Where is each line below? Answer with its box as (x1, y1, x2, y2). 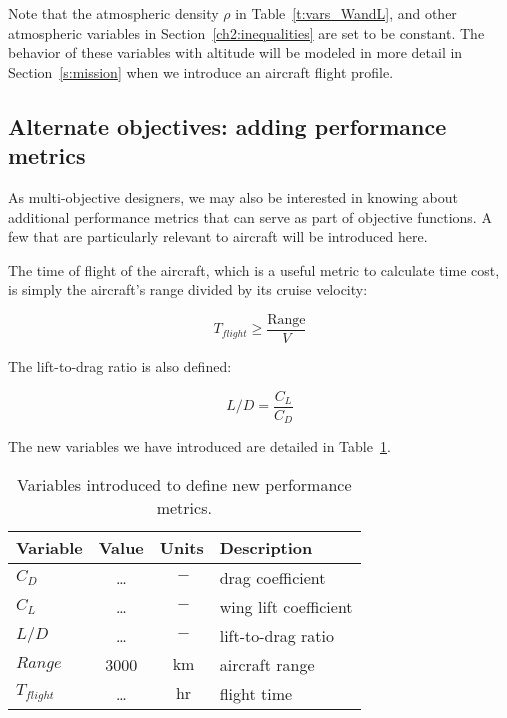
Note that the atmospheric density (8, 3, 219, 23)
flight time (219, 681, 293, 705)
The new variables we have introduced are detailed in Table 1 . (8, 436, 391, 457)
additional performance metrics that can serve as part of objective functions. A (8, 206, 492, 227)
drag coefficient (219, 565, 326, 589)
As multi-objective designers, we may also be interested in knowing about (8, 186, 458, 207)
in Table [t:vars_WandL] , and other (235, 3, 457, 23)
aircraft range (219, 652, 315, 676)
